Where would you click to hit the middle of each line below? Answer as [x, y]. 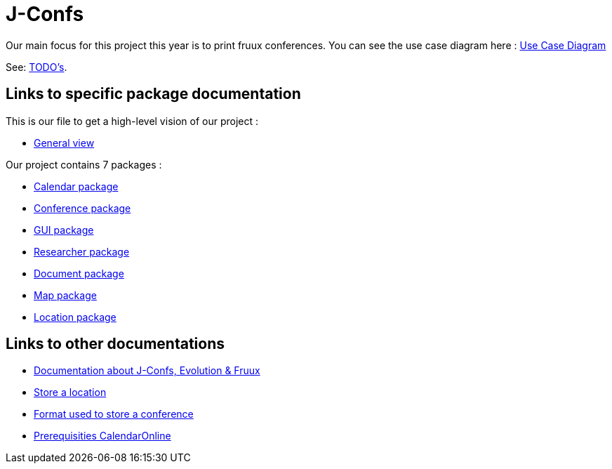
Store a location [70, 392]
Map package [65, 295]
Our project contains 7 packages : [84, 164]
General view [64, 143]
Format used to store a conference [114, 414]
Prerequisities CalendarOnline [102, 436]
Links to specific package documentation [153, 94]
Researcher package [82, 251]
